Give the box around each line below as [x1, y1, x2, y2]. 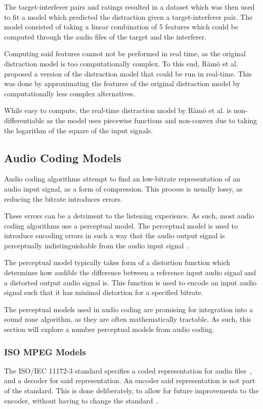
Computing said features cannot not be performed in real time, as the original [4, 48, 246, 59]
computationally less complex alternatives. [4, 88, 136, 98]
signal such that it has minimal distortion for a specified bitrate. [4, 287, 203, 298]
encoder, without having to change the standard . [4, 395, 159, 405]
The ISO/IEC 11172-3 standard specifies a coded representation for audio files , [4, 365, 252, 376]
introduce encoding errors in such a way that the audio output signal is [4, 230, 225, 241]
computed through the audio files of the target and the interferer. [4, 31, 207, 42]
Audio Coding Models [4, 150, 121, 165]
